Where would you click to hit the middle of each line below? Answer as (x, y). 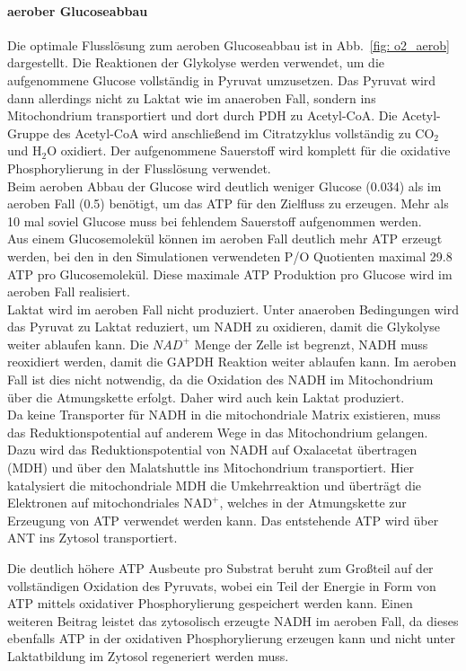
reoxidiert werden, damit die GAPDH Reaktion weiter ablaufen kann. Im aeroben (232, 362)
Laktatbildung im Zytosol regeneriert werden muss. (148, 655)
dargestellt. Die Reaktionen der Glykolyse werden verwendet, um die (196, 62)
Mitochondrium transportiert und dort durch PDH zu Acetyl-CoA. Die (202, 115)
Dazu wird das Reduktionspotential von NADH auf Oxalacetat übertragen (212, 450)
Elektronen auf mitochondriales (93, 503)
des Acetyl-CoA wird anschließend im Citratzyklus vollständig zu (232, 132)
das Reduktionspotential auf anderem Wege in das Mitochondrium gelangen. (218, 432)
